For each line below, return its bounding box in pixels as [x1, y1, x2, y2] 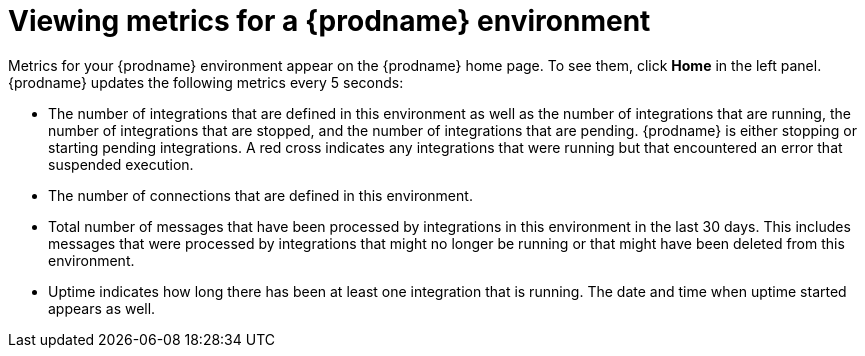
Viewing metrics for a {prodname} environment [8, 4, 651, 38]
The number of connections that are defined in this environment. [48, 186, 473, 204]
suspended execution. [48, 155, 194, 173]
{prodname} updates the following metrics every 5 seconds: [8, 73, 404, 91]
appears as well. [48, 299, 156, 317]
